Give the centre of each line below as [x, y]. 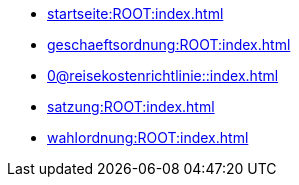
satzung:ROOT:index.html [131, 106]
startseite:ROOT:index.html [135, 13]
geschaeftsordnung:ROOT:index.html [169, 44]
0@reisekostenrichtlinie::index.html [163, 75]
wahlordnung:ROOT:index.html [148, 137]
